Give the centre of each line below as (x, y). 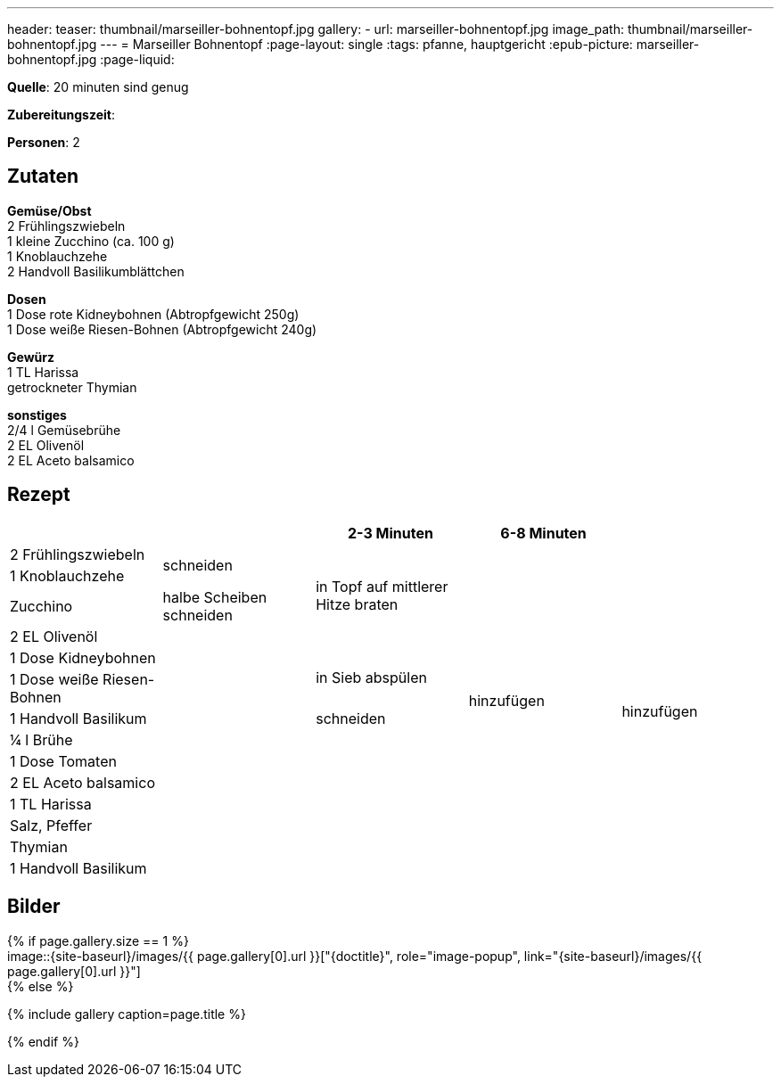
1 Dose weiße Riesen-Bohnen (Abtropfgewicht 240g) (162, 329)
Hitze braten (357, 604)
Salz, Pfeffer (51, 825)
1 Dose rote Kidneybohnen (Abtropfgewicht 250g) (153, 314)
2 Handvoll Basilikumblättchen (96, 271)
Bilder (34, 907)
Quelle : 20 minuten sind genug (98, 87)
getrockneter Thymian (72, 387)
